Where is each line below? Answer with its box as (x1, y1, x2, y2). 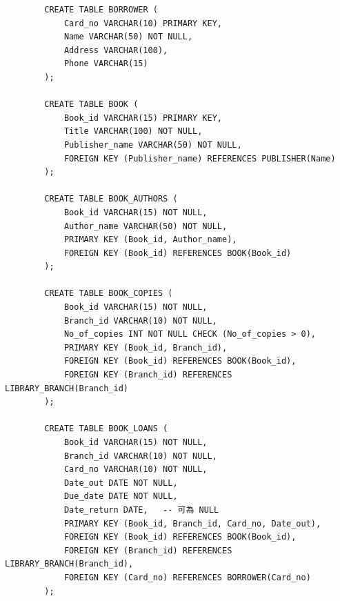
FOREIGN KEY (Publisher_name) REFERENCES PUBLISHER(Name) (63, 153, 336, 164)
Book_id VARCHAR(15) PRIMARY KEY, (63, 112, 222, 123)
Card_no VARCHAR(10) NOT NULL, (63, 464, 208, 475)
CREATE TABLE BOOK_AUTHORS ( (44, 194, 178, 204)
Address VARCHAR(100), (63, 45, 168, 55)
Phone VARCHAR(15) (63, 59, 148, 69)
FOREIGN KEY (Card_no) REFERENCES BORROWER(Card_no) (63, 572, 311, 582)
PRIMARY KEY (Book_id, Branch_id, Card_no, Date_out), (63, 518, 321, 529)
